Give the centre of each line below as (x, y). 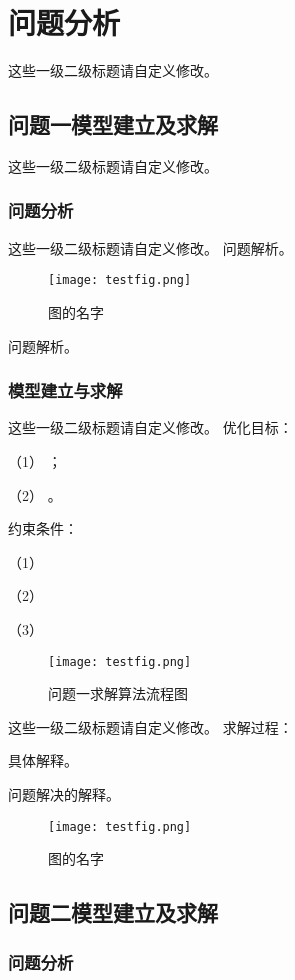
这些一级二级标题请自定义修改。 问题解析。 (150, 247)
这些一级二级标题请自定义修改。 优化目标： (150, 427)
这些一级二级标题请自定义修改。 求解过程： (150, 726)
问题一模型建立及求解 (113, 124)
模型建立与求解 (65, 390)
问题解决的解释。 (64, 793)
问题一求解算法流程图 (118, 693)
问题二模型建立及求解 (113, 912)
